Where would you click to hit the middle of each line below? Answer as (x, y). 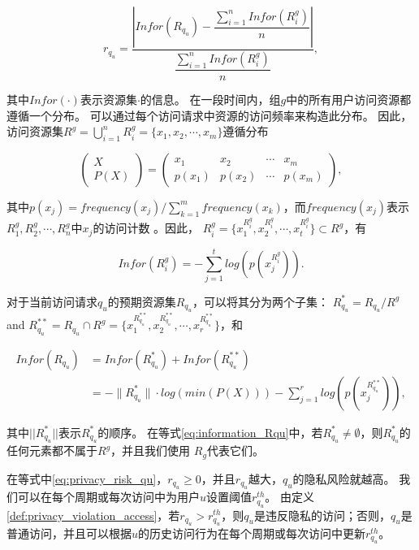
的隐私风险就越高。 (344, 478)
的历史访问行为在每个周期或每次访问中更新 (252, 533)
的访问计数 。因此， (146, 228)
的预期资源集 (142, 301)
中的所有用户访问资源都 (349, 99)
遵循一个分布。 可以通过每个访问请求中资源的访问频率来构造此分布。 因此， (209, 115)
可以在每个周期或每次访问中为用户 (108, 497)
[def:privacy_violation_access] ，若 (93, 515)
